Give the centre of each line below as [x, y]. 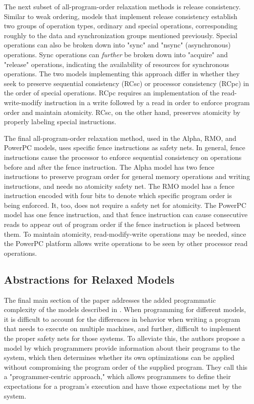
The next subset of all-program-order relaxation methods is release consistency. [122, 6]
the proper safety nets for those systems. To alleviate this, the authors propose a [125, 338]
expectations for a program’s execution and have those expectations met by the [123, 386]
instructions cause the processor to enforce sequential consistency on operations [123, 157]
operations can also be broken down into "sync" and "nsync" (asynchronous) [117, 45]
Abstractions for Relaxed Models [89, 279]
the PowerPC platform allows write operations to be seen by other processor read [126, 243]
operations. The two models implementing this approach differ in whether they [122, 74]
